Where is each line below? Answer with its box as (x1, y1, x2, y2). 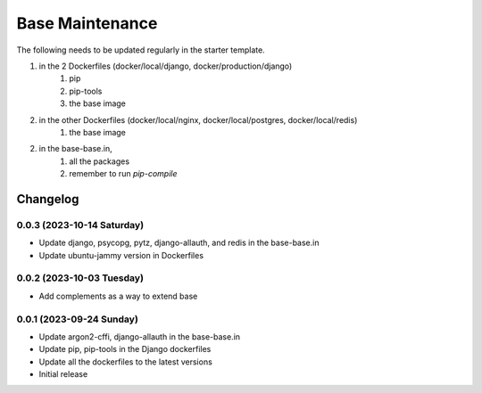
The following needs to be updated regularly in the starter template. (16, 45, 265, 55)
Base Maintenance (16, 13, 158, 33)
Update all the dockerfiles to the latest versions (38, 356, 213, 367)
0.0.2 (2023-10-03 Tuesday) (16, 272, 145, 284)
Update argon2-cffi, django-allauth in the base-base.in (38, 331, 241, 342)
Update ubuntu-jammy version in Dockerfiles (38, 250, 204, 260)
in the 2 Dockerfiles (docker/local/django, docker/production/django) (38, 61, 293, 71)
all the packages (69, 156, 129, 167)
